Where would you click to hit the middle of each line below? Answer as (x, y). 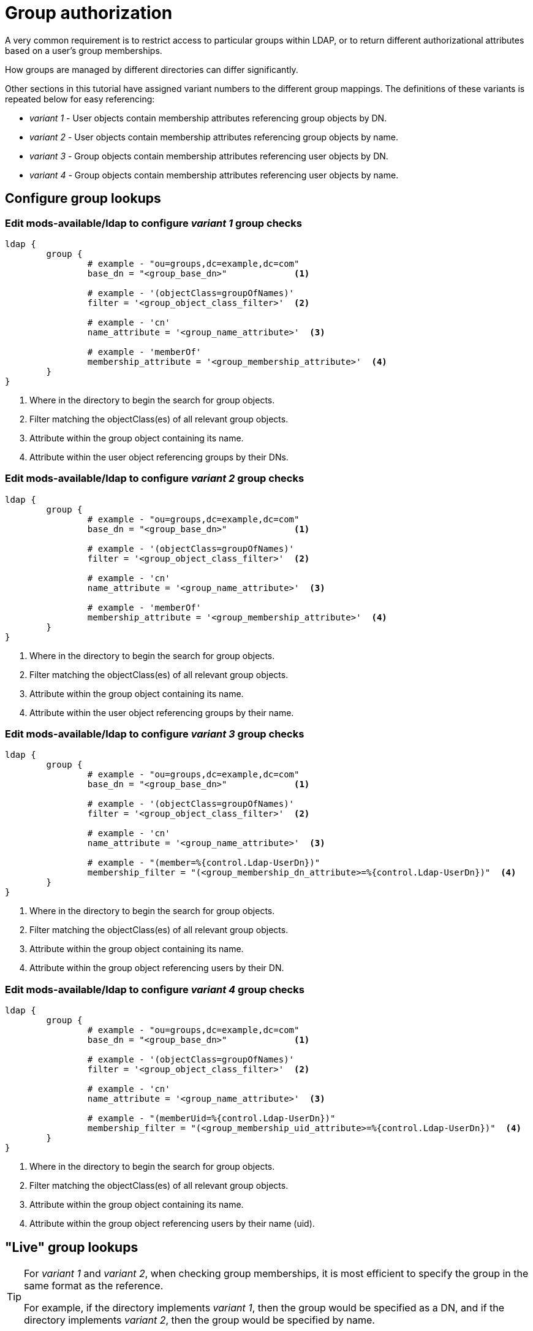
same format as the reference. (94, 1286)
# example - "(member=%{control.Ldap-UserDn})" (204, 863)
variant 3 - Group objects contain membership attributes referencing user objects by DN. (209, 156)
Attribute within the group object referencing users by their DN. (157, 968)
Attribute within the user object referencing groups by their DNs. (159, 457)
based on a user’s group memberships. (84, 50)
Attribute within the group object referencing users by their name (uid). (172, 1224)
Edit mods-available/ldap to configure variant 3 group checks (155, 734)
